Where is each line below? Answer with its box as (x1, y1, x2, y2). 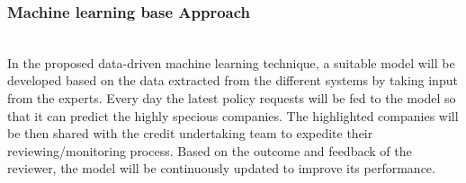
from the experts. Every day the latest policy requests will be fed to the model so (7, 89, 456, 107)
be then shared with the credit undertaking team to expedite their (7, 124, 373, 143)
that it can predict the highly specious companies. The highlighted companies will (7, 106, 459, 125)
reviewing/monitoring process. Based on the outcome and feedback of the (7, 141, 412, 160)
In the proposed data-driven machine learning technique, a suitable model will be (7, 53, 455, 72)
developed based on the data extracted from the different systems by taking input (7, 71, 458, 90)
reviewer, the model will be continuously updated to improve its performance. (7, 159, 435, 178)
